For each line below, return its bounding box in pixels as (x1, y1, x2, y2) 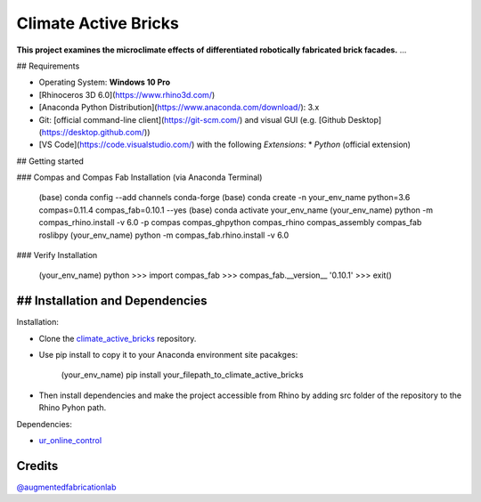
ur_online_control (38, 435, 102, 446)
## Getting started (16, 156, 85, 166)
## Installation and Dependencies (16, 294, 208, 309)
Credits (16, 458, 59, 474)
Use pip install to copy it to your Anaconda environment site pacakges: (38, 350, 298, 360)
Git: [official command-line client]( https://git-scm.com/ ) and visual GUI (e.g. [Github (38, 114, 346, 125)
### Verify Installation (16, 250, 98, 261)
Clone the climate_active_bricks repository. (38, 333, 197, 344)
